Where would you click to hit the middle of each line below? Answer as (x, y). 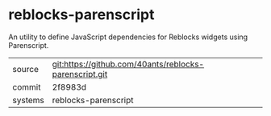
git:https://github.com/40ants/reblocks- (128, 64)
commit (27, 87)
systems (28, 100)
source (25, 69)
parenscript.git (80, 74)
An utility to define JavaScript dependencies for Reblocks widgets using (128, 37)
